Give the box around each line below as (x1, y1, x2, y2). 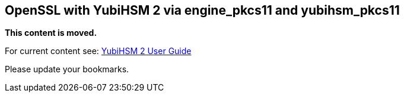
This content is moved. (5, 28, 97, 38)
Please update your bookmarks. (5, 64, 129, 75)
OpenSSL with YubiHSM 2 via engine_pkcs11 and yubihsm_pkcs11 (5, 3, 400, 18)
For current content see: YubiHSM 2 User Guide (5, 46, 192, 56)
